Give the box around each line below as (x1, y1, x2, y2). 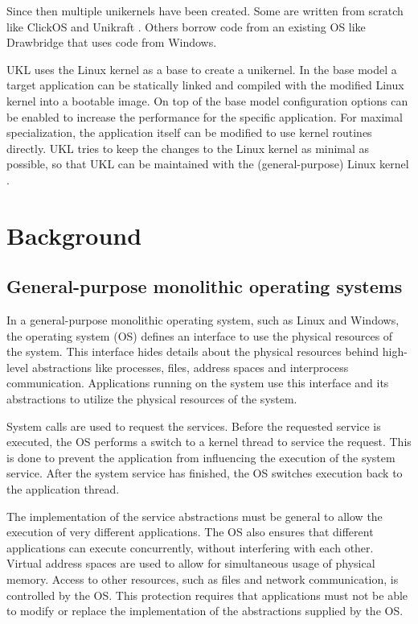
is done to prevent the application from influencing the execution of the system (6, 448, 395, 465)
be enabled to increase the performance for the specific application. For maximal (6, 108, 403, 125)
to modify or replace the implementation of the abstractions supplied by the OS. (6, 602, 404, 619)
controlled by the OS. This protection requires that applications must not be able (6, 586, 408, 603)
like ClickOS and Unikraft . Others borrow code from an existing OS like (6, 18, 366, 35)
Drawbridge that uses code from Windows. (6, 34, 217, 51)
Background (6, 218, 142, 251)
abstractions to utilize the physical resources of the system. (6, 391, 297, 407)
